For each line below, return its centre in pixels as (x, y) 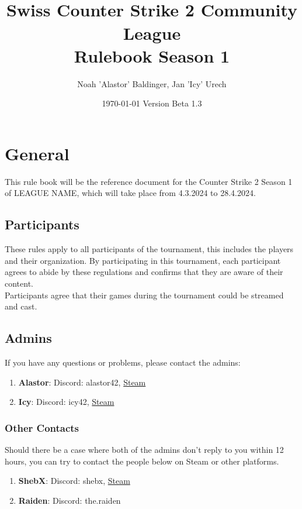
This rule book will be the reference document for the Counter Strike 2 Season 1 (149, 181)
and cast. (21, 306)
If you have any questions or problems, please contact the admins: (123, 362)
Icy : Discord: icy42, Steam (66, 402)
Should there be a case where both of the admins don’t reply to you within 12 (144, 449)
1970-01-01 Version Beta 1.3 (152, 103)
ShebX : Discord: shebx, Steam (74, 481)
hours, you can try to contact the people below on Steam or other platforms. (142, 461)
